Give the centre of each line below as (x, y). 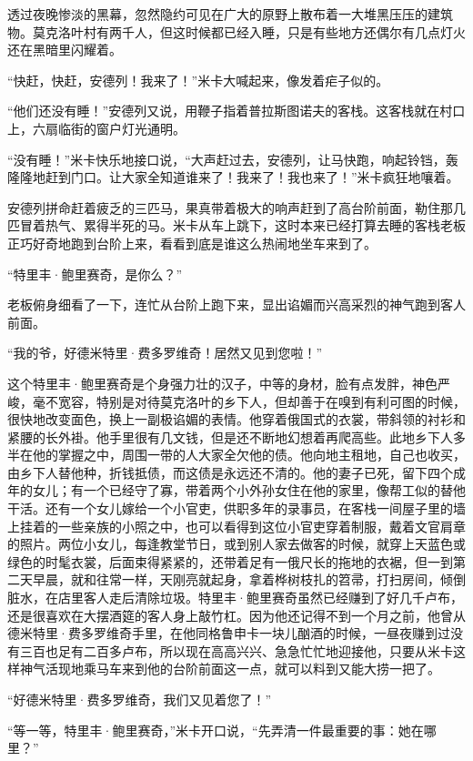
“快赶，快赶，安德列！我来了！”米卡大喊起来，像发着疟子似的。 (198, 80)
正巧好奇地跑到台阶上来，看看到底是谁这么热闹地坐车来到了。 (192, 243)
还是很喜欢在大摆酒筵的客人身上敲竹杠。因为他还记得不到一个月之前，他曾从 (236, 615)
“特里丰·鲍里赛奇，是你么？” (95, 274)
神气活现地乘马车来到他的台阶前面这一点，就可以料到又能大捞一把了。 (230, 669)
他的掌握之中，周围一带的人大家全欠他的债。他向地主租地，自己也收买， (249, 455)
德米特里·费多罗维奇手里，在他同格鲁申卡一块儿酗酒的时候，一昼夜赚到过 (229, 633)
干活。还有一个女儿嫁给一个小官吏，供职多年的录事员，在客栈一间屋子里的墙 (236, 508)
